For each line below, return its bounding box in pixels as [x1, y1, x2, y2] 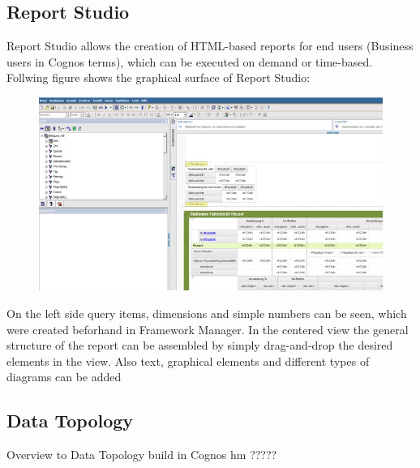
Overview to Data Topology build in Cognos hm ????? [6, 446, 277, 463]
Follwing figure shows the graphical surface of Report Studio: [6, 69, 311, 86]
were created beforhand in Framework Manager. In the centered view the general [6, 320, 409, 337]
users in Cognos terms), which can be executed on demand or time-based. [6, 53, 373, 70]
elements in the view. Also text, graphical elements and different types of [6, 352, 370, 369]
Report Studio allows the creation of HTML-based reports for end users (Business [6, 37, 414, 54]
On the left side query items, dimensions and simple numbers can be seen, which [6, 304, 407, 321]
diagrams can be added [6, 368, 122, 385]
